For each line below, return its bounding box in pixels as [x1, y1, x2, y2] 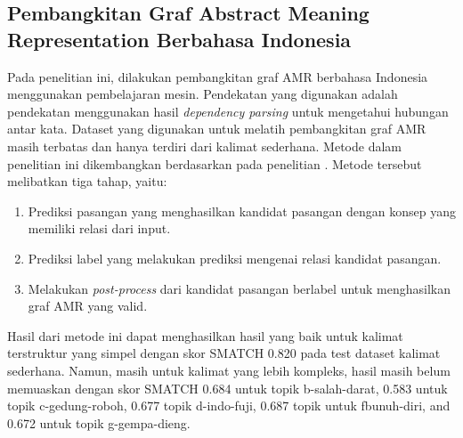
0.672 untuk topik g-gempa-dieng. [7, 413, 191, 432]
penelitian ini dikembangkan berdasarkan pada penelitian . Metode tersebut [7, 154, 422, 173]
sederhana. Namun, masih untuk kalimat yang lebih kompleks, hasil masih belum [7, 361, 451, 379]
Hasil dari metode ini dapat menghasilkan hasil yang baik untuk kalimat [7, 326, 403, 345]
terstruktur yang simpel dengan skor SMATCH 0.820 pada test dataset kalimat [7, 344, 441, 362]
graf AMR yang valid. [28, 296, 148, 315]
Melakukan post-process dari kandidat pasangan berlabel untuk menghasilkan [28, 279, 451, 297]
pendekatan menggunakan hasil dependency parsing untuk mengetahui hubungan [7, 101, 449, 120]
